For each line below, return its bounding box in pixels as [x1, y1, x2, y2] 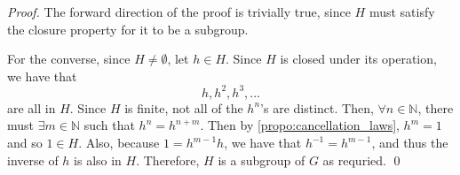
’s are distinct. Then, [260, 98, 374, 117]
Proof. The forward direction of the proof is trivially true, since [7, 3, 351, 20]
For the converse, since [7, 49, 131, 68]
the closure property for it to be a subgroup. [7, 19, 249, 38]
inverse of [7, 150, 59, 169]
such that [83, 116, 135, 134]
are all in [7, 98, 56, 117]
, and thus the [371, 133, 448, 152]
